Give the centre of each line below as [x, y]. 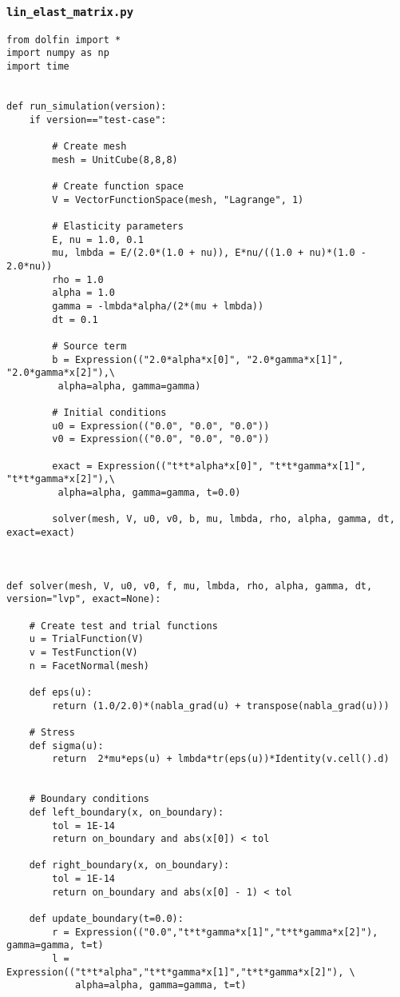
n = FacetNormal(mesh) [89, 666]
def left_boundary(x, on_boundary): [127, 812]
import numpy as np [58, 53]
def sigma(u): [66, 746]
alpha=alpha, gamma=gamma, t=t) [160, 985]
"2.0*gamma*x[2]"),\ [61, 373]
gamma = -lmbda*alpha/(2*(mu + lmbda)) [158, 306]
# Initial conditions [109, 413]
